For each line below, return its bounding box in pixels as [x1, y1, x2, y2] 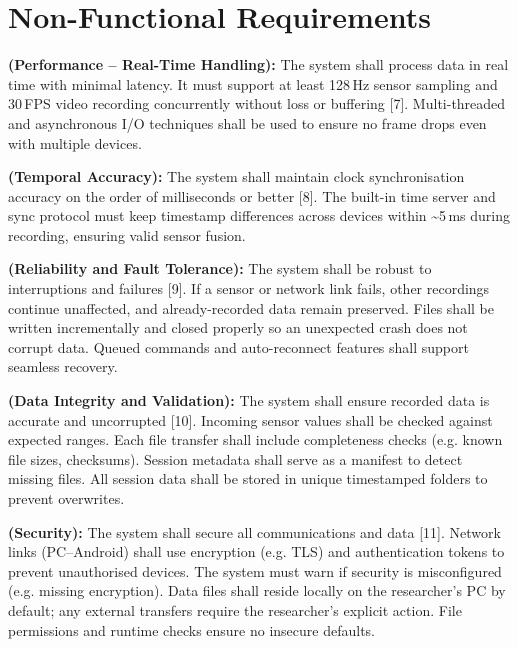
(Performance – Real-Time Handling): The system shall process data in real [8, 54, 509, 75]
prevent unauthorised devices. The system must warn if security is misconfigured [8, 560, 502, 581]
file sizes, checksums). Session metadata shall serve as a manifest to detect [8, 448, 463, 469]
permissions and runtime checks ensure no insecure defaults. [8, 619, 376, 640]
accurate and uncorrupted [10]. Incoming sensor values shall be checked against [8, 409, 493, 430]
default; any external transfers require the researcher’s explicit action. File [8, 599, 462, 620]
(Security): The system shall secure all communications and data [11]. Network [8, 521, 501, 542]
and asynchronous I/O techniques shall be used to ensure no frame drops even [8, 112, 487, 133]
